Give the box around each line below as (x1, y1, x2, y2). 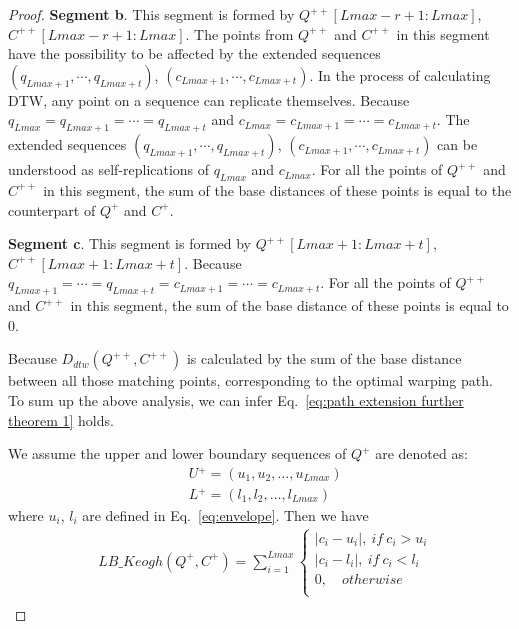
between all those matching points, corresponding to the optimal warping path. (8, 370, 493, 391)
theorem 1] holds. (8, 409, 114, 430)
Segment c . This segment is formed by (8, 233, 252, 254)
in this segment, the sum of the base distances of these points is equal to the (43, 179, 512, 200)
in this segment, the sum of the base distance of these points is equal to (70, 295, 509, 316)
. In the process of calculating (309, 64, 491, 85)
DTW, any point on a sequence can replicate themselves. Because (8, 89, 410, 110)
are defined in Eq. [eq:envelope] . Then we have (82, 504, 369, 525)
